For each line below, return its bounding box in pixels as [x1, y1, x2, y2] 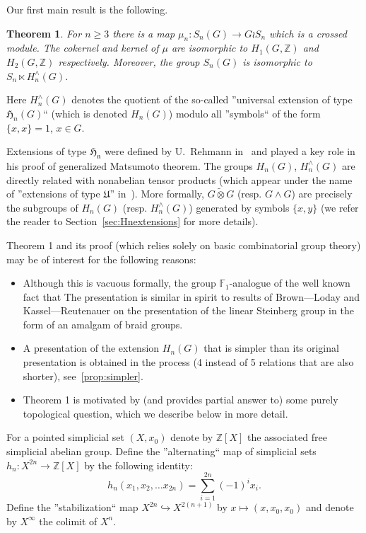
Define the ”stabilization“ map [6, 500, 138, 515]
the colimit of [39, 513, 98, 528]
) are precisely [291, 186, 353, 201]
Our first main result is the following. [6, 2, 168, 16]
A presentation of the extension [23, 340, 160, 355]
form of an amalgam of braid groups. [23, 316, 183, 331]
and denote [305, 500, 354, 515]
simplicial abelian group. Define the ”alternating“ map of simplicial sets [6, 444, 317, 459]
